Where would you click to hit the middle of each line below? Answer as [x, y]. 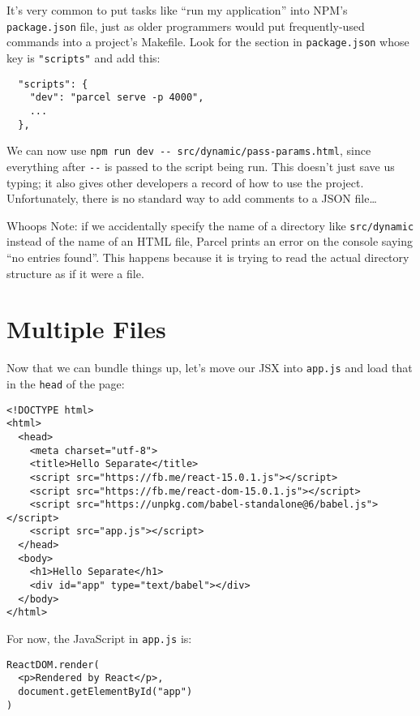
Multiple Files [86, 329]
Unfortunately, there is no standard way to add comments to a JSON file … [192, 198]
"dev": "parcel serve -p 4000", [117, 98]
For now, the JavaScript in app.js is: [99, 639]
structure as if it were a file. [75, 273]
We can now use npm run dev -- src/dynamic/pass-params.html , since [189, 150]
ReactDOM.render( [53, 665]
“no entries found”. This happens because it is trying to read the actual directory [208, 257]
